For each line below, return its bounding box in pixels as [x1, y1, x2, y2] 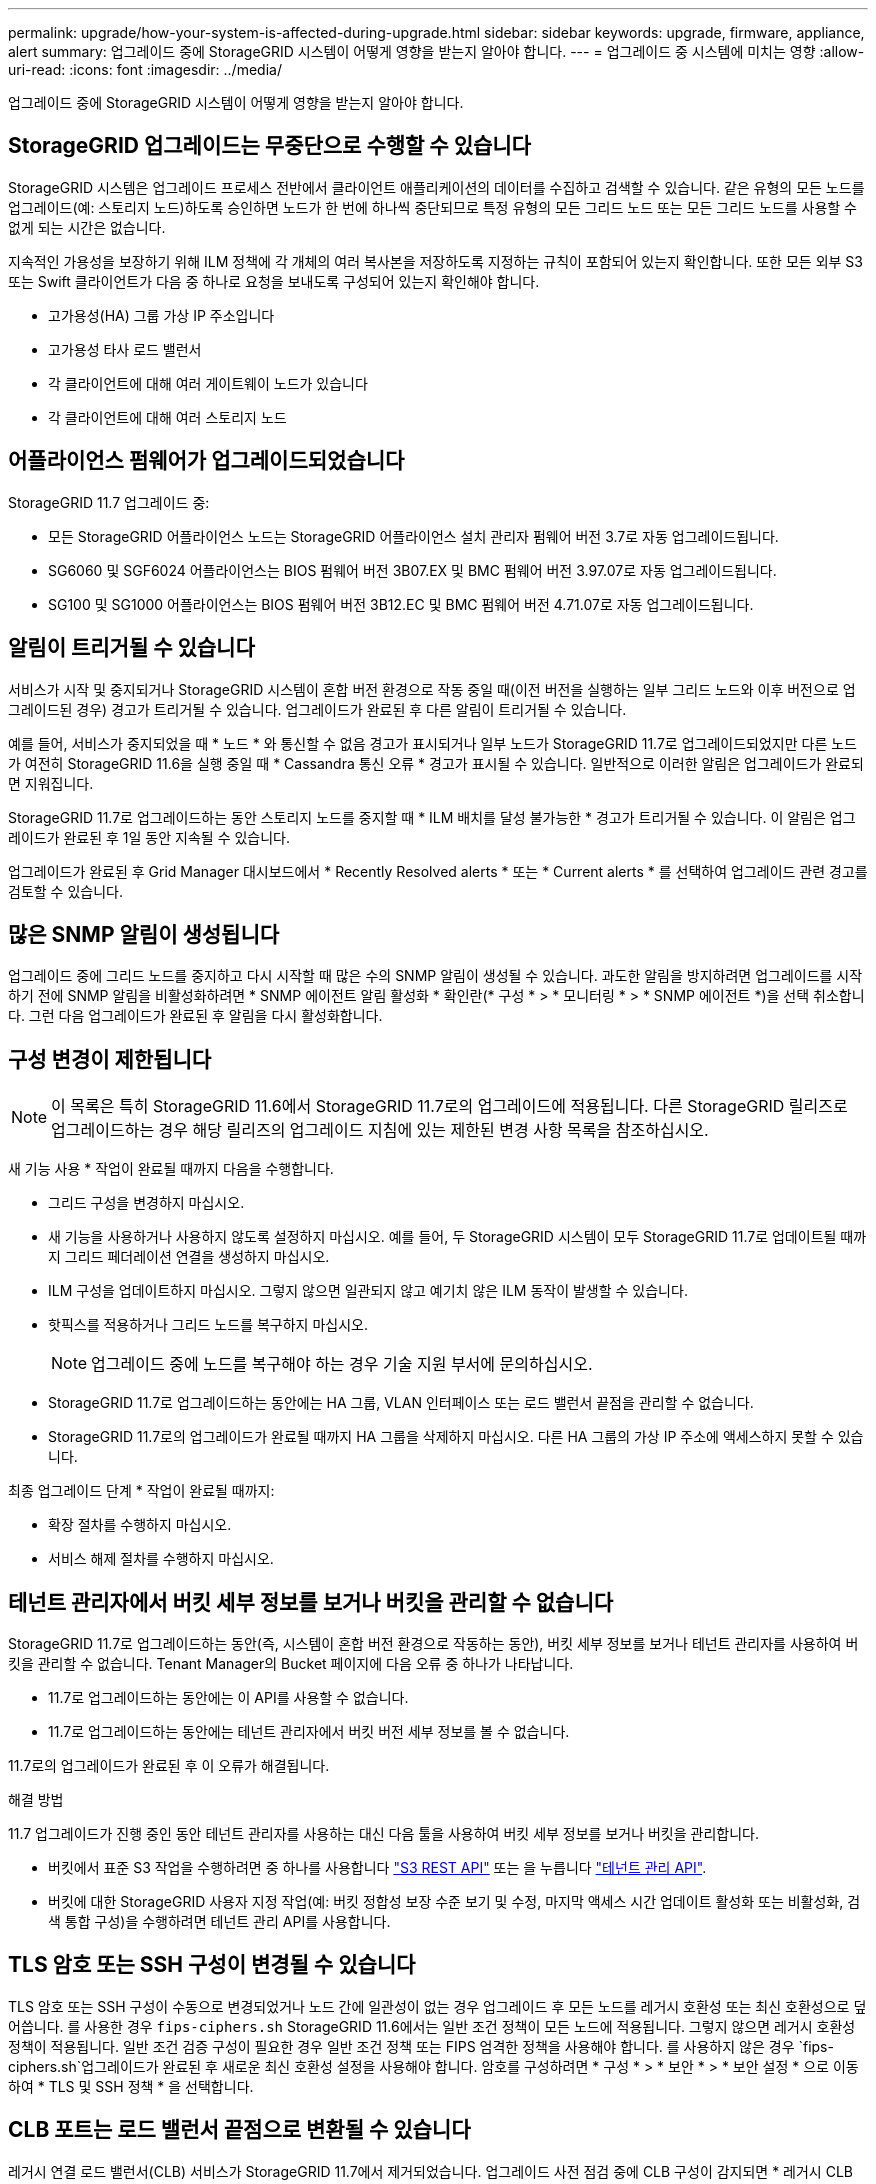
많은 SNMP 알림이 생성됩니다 [8, 921, 280, 947]
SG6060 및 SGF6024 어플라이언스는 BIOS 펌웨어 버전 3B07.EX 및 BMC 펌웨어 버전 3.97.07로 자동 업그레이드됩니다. [48, 561, 777, 579]
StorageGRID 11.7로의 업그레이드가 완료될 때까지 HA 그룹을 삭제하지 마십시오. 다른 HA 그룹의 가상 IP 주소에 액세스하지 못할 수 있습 [48, 1428, 864, 1446]
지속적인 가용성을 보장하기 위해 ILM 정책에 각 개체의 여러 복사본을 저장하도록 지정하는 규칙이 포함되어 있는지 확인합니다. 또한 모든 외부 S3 [8, 252, 863, 270]
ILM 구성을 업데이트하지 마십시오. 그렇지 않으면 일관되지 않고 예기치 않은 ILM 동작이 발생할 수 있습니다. [48, 1282, 688, 1300]
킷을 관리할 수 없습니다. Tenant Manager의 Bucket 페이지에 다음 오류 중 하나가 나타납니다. [8, 1655, 574, 1673]
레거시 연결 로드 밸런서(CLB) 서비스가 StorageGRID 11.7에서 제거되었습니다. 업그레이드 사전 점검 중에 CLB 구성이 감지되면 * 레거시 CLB [8, 2162, 853, 2180]
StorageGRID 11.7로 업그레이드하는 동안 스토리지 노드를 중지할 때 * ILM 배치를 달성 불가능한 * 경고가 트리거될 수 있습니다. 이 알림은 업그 [8, 808, 856, 826]
